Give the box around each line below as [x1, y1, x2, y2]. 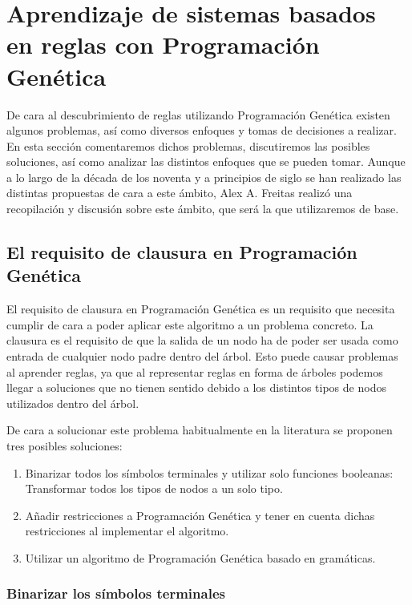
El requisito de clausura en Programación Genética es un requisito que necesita [6, 300, 395, 317]
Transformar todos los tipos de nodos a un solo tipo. [25, 480, 283, 497]
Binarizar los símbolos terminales [6, 583, 225, 603]
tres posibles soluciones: [6, 438, 123, 454]
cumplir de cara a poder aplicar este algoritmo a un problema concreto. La [6, 316, 374, 333]
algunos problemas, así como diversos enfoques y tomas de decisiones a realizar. [6, 122, 397, 139]
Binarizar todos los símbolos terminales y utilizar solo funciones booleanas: [25, 464, 394, 481]
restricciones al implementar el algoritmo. [25, 522, 229, 539]
